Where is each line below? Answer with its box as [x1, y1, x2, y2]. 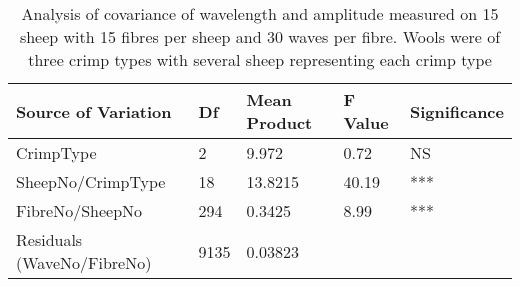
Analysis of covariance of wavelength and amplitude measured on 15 [21, 2, 499, 25]
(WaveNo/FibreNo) [16, 251, 152, 274]
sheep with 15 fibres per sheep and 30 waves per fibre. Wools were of [19, 25, 501, 48]
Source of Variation [16, 99, 172, 123]
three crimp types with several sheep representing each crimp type [28, 48, 492, 71]
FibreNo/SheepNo [16, 199, 143, 222]
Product [246, 111, 313, 134]
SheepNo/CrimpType [16, 170, 166, 193]
